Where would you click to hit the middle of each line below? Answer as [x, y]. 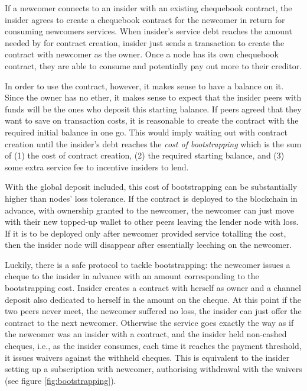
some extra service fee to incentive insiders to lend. [97, 167]
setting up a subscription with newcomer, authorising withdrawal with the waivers [153, 369]
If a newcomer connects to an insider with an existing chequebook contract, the [148, 8]
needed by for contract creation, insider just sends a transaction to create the [145, 42]
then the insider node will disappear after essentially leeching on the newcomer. [148, 245]
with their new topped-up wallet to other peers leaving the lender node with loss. [152, 222]
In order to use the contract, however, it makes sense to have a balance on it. [144, 85]
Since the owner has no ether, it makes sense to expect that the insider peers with [153, 97]
